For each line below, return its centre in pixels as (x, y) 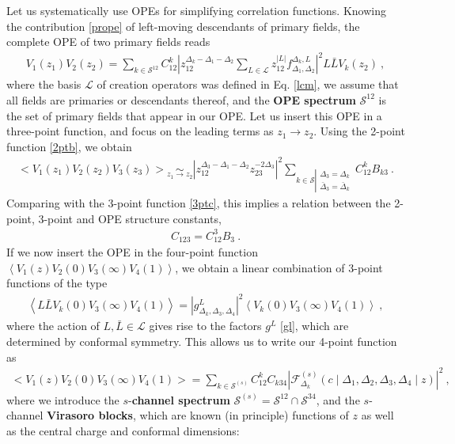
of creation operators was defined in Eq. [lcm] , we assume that (248, 84)
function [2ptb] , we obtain (69, 146)
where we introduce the (63, 399)
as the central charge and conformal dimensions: (123, 430)
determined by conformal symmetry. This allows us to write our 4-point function (202, 342)
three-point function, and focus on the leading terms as (140, 131)
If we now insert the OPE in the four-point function (132, 252)
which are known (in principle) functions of (244, 415)
